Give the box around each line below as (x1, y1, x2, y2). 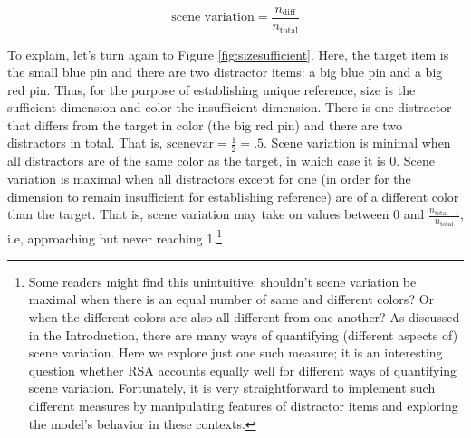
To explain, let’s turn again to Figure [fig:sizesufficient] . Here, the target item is (7, 44, 449, 63)
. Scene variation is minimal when (264, 133, 451, 152)
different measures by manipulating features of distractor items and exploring (28, 395, 458, 414)
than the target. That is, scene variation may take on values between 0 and (7, 205, 425, 224)
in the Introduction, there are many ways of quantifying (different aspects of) (28, 325, 458, 344)
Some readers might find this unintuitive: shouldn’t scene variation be (28, 271, 417, 290)
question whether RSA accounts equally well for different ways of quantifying (28, 360, 457, 379)
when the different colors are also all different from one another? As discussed (28, 308, 460, 326)
